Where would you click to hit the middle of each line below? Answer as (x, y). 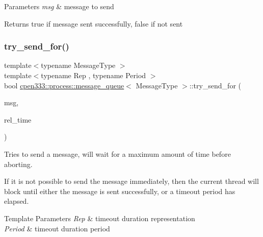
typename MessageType (78, 65)
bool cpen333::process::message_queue (64, 85)
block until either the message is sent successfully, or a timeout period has (120, 191)
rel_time (18, 119)
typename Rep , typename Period (94, 75)
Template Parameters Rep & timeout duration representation (100, 218)
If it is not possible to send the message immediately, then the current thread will (131, 181)
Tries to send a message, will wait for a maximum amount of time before (117, 153)
